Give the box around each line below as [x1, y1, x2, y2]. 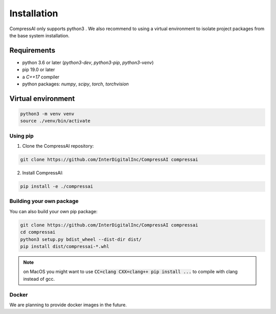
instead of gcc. [23, 276, 55, 282]
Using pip [9, 132, 34, 139]
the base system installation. [9, 32, 70, 38]
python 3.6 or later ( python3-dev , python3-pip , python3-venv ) [22, 59, 154, 65]
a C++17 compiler [22, 74, 60, 80]
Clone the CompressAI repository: [22, 143, 94, 149]
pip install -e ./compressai [20, 184, 94, 189]
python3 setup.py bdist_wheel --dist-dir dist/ [20, 236, 142, 242]
